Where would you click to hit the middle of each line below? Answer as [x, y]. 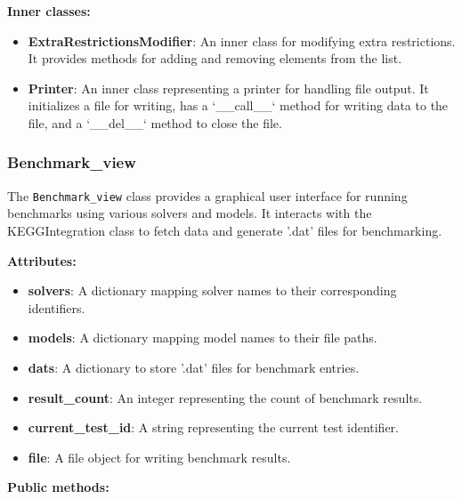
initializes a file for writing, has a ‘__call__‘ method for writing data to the [238, 105]
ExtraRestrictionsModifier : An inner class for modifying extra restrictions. [242, 40]
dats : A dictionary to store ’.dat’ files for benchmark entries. [194, 367]
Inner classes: [49, 11]
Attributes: [42, 260]
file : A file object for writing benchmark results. [159, 457]
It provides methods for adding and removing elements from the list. [215, 58]
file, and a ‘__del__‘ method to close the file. [155, 122]
